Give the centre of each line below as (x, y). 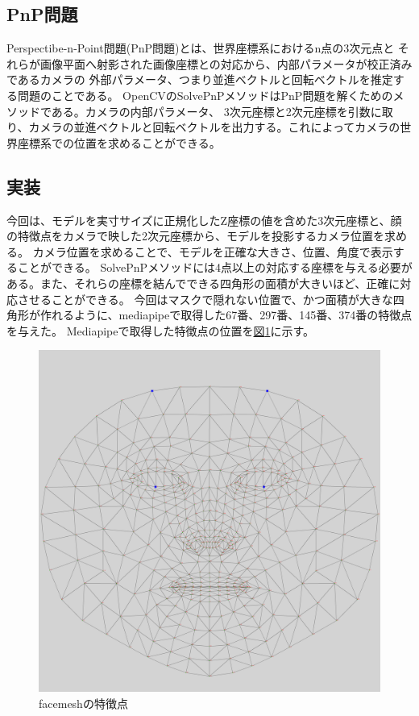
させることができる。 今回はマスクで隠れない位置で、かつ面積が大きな (205, 299)
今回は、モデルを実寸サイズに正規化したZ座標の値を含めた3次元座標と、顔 (204, 220)
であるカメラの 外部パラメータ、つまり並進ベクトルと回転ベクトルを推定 (200, 79)
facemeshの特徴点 (83, 703)
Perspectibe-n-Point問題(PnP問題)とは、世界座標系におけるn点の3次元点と (201, 48)
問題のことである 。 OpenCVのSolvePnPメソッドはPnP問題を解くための (205, 95)
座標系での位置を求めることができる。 (119, 142)
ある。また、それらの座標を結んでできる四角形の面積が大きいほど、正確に (203, 283)
